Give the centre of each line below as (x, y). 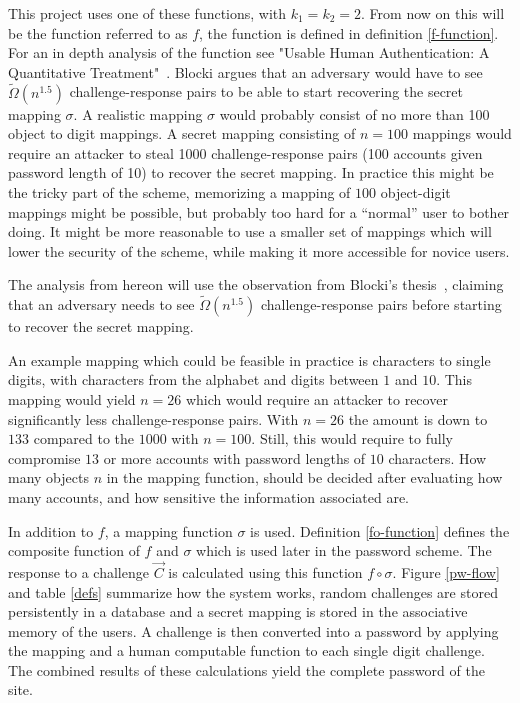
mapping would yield (72, 398)
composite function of (74, 550)
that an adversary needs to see (101, 304)
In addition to (51, 530)
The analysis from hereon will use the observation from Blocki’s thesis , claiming (256, 284)
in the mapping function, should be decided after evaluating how (304, 477)
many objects (48, 477)
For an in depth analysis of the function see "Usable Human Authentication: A (249, 52)
